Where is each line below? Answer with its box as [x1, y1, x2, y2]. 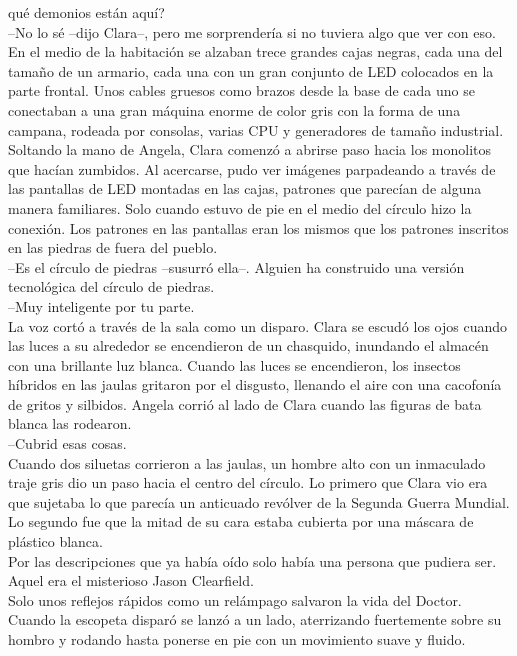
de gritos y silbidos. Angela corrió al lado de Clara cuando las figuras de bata [8, 393, 482, 414]
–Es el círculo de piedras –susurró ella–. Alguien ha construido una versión [8, 256, 465, 277]
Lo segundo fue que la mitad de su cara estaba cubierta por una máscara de [8, 511, 474, 532]
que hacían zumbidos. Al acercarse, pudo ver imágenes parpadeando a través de [8, 158, 496, 179]
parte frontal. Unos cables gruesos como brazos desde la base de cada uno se [8, 80, 475, 101]
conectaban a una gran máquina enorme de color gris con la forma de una [8, 99, 461, 120]
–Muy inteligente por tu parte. [8, 295, 195, 316]
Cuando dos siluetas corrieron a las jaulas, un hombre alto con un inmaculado [8, 452, 486, 473]
